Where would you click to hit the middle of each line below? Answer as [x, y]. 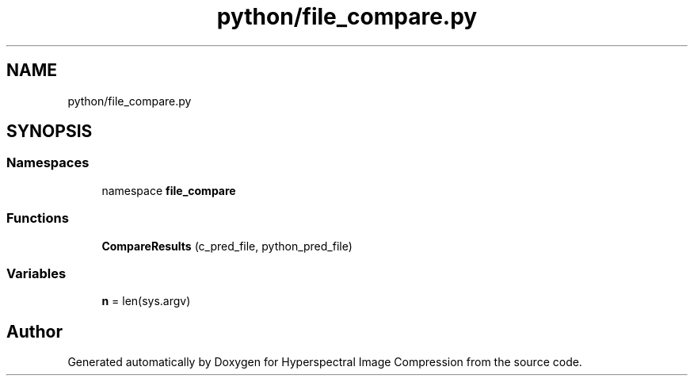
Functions [38, 218]
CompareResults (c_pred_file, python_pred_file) [227, 246]
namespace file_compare [169, 190]
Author [34, 331]
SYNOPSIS [50, 132]
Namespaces [48, 163]
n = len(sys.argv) [146, 301]
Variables [36, 273]
